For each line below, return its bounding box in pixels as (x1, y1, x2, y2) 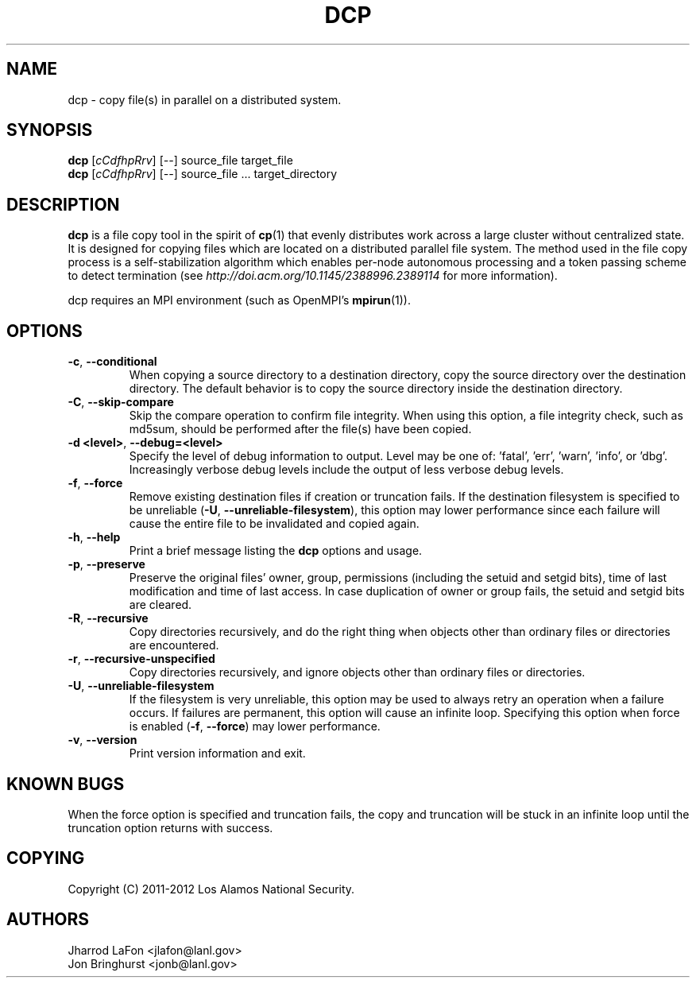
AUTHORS (6, 909, 90, 930)
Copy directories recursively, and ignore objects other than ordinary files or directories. (129, 665, 586, 680)
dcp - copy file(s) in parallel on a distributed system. (68, 92, 342, 107)
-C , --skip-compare (68, 395, 174, 409)
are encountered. (129, 638, 219, 653)
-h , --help (68, 530, 121, 544)
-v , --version (68, 733, 137, 747)
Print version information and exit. (129, 746, 306, 761)
